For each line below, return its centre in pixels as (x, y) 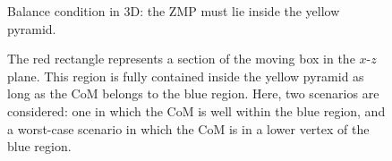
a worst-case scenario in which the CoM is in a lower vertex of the (188, 128)
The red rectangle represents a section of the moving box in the (181, 59)
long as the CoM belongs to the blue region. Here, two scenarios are (193, 93)
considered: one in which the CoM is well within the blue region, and (196, 110)
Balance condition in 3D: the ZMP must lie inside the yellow (174, 11)
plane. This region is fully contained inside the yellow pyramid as (186, 76)
